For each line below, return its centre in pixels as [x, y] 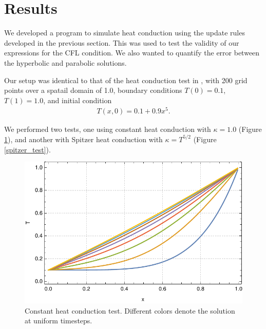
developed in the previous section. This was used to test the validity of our [122, 42]
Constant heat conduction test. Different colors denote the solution [130, 310]
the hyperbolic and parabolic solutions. [65, 62]
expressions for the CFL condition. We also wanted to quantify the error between [132, 53]
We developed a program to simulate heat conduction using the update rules [125, 33]
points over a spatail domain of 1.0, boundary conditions [93, 90]
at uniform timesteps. [59, 321]
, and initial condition [78, 100]
